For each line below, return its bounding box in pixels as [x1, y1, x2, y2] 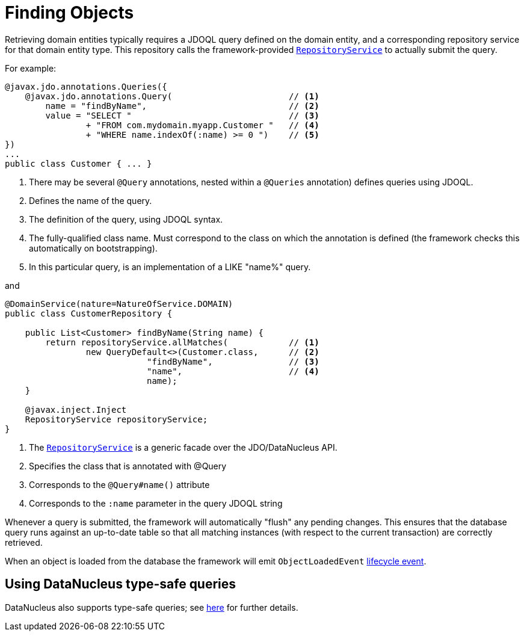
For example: [5, 63, 57, 73]
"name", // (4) [147, 366, 319, 376]
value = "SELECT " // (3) [45, 110, 319, 120]
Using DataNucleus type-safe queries [5, 576, 236, 592]
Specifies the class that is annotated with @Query [29, 460, 227, 471]
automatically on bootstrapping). [29, 242, 158, 253]
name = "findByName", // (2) [45, 100, 319, 111]
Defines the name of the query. [29, 195, 152, 206]
